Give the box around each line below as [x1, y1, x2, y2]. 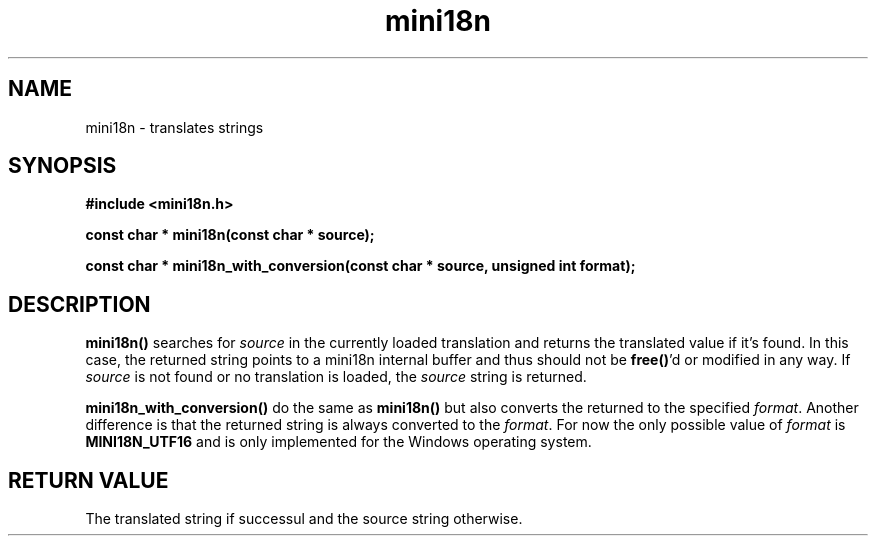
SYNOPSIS [8, 153, 117, 179]
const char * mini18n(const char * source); [85, 226, 375, 244]
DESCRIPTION [8, 291, 151, 317]
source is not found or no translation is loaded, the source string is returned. [85, 368, 587, 386]
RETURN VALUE [8, 467, 169, 493]
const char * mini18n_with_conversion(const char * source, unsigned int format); [85, 257, 636, 275]
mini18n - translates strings [85, 118, 264, 136]
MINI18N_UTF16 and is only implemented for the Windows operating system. [85, 433, 592, 451]
